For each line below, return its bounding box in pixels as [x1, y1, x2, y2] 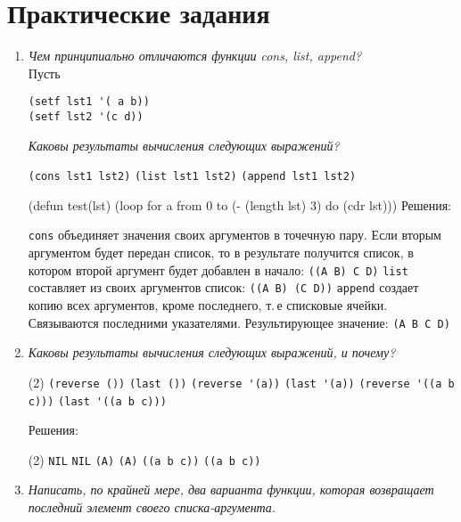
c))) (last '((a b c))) [28, 395, 167, 408]
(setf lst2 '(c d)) [28, 110, 144, 123]
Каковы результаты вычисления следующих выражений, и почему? [28, 343, 396, 362]
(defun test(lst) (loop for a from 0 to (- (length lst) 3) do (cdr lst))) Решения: [28, 195, 452, 214]
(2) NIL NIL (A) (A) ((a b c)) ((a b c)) [28, 450, 261, 469]
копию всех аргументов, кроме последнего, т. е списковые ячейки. [28, 296, 388, 314]
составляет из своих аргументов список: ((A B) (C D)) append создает [28, 278, 419, 297]
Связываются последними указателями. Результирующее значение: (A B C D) [28, 313, 450, 331]
